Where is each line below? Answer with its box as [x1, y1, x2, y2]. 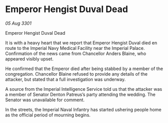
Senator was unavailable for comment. [5, 97, 85, 103]
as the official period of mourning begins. [5, 112, 91, 118]
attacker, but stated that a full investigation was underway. [5, 76, 126, 82]
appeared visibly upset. [5, 55, 54, 61]
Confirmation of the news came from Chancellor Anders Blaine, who [5, 50, 146, 56]
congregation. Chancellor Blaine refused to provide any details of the [5, 71, 148, 77]
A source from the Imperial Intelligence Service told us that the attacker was [5, 86, 162, 92]
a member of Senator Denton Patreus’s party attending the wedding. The [5, 91, 155, 97]
